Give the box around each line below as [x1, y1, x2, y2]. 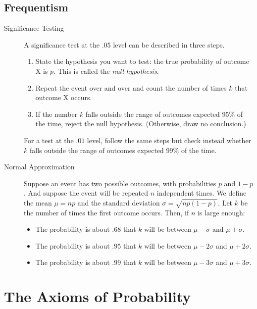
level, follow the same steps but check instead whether [87, 135, 252, 145]
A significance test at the [24, 39, 100, 50]
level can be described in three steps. [113, 39, 225, 50]
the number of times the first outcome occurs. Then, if [24, 207, 189, 217]
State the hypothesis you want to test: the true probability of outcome [35, 56, 249, 66]
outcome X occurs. [35, 92, 92, 103]
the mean [24, 197, 52, 207]
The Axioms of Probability [4, 286, 191, 307]
